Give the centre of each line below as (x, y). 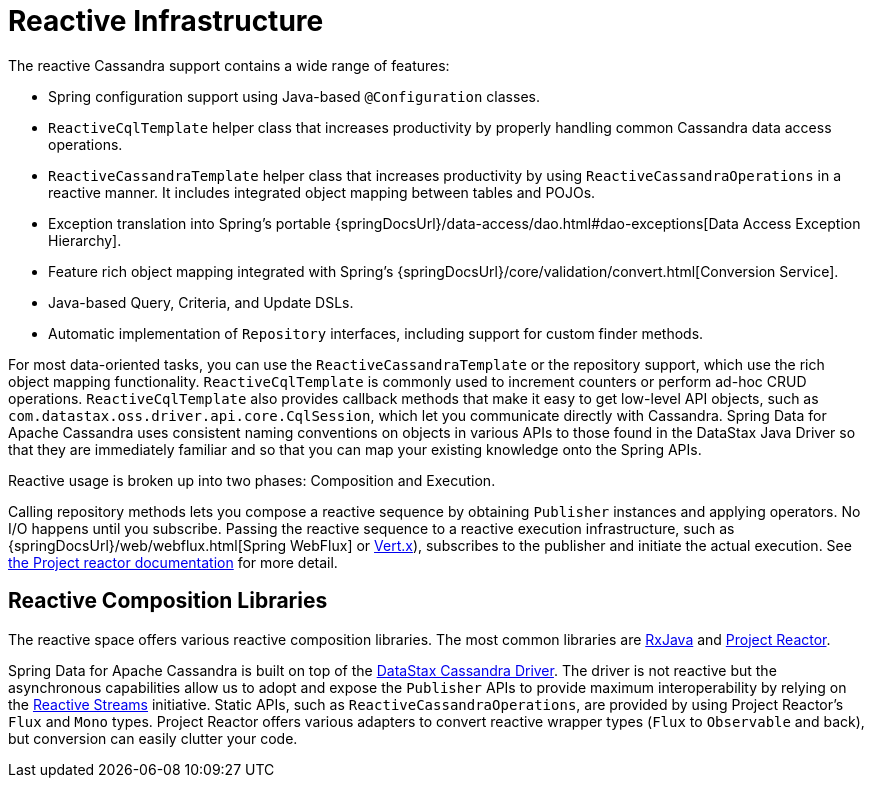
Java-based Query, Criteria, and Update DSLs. (201, 302)
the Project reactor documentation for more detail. (173, 562)
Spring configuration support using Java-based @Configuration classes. (294, 96)
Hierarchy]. (85, 240)
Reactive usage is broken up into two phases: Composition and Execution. (252, 480)
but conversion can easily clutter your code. (153, 738)
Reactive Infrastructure (166, 21)
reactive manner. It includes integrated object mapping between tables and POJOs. (322, 192)
